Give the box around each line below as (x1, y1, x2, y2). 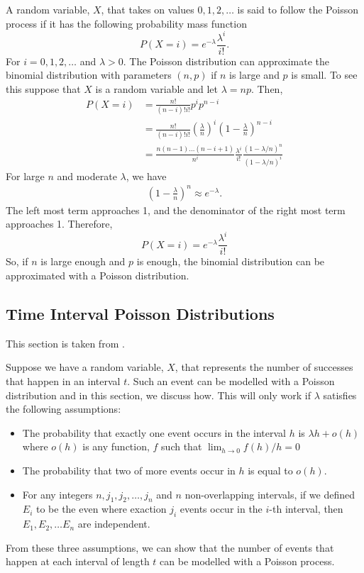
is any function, (82, 439, 150, 454)
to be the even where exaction (35, 501, 167, 516)
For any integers (22, 486, 93, 501)
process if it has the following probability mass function (6, 16, 247, 30)
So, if (6, 254, 28, 269)
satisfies (323, 387, 357, 402)
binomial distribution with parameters (6, 67, 172, 82)
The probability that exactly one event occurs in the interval (22, 425, 286, 440)
